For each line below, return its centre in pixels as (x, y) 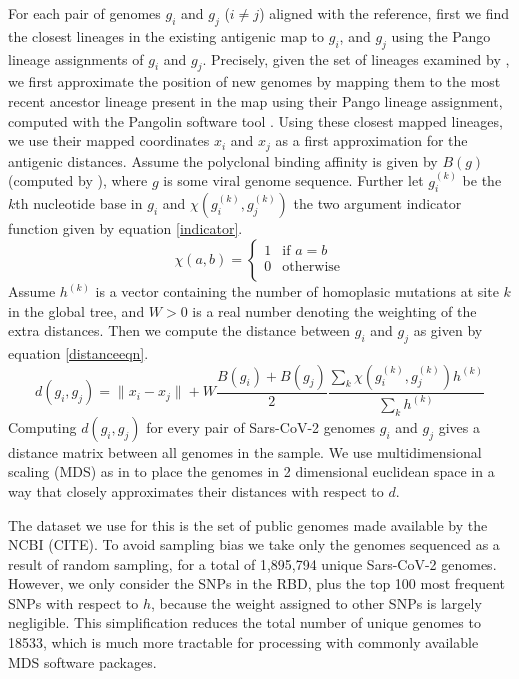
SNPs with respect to (73, 602)
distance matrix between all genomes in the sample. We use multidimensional (245, 451)
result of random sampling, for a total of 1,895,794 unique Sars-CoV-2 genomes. (252, 563)
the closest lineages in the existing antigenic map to (166, 35)
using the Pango (441, 35)
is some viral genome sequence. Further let (293, 180)
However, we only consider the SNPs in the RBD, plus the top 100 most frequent (256, 583)
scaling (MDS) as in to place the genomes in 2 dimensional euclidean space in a (251, 471)
